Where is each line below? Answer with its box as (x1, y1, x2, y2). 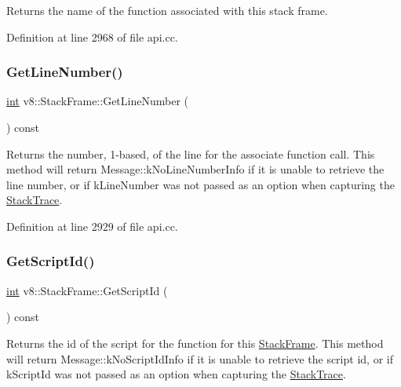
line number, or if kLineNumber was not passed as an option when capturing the (6, 176, 395, 192)
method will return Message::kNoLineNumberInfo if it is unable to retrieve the (6, 161, 385, 177)
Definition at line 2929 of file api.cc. (6, 217, 178, 234)
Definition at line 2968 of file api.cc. (6, 28, 178, 45)
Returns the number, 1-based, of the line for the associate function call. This (6, 145, 375, 162)
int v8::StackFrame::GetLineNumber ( (6, 93, 188, 109)
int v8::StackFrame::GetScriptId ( (6, 282, 168, 298)
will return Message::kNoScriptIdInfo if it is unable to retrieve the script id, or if (6, 350, 393, 367)
